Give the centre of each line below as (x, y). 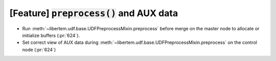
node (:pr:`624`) (39, 49)
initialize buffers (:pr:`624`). (51, 35)
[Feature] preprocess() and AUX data (94, 13)
